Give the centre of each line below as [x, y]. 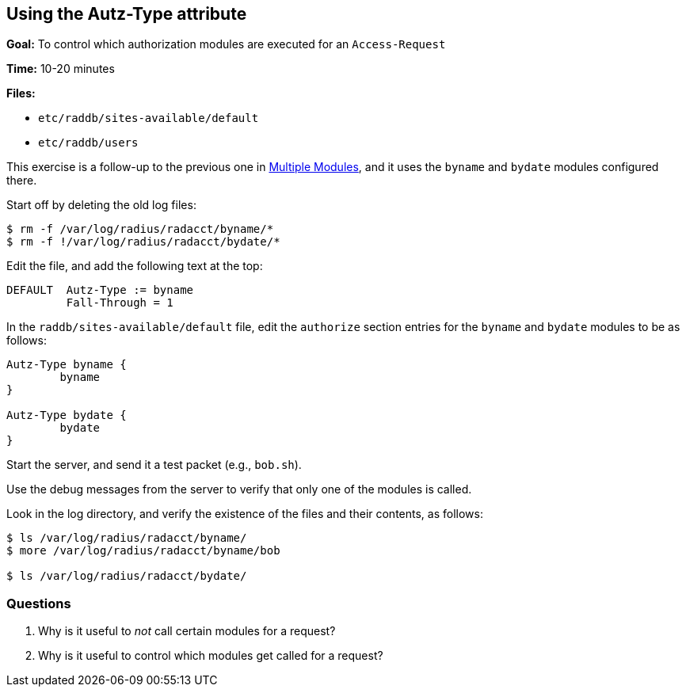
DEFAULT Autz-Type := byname [100, 290]
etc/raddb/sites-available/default [149, 118]
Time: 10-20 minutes [61, 69]
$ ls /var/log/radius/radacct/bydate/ [127, 576]
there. [22, 181]
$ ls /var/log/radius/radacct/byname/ [127, 538]
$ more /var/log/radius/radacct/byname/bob [143, 551]
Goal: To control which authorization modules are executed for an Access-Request [226, 44]
